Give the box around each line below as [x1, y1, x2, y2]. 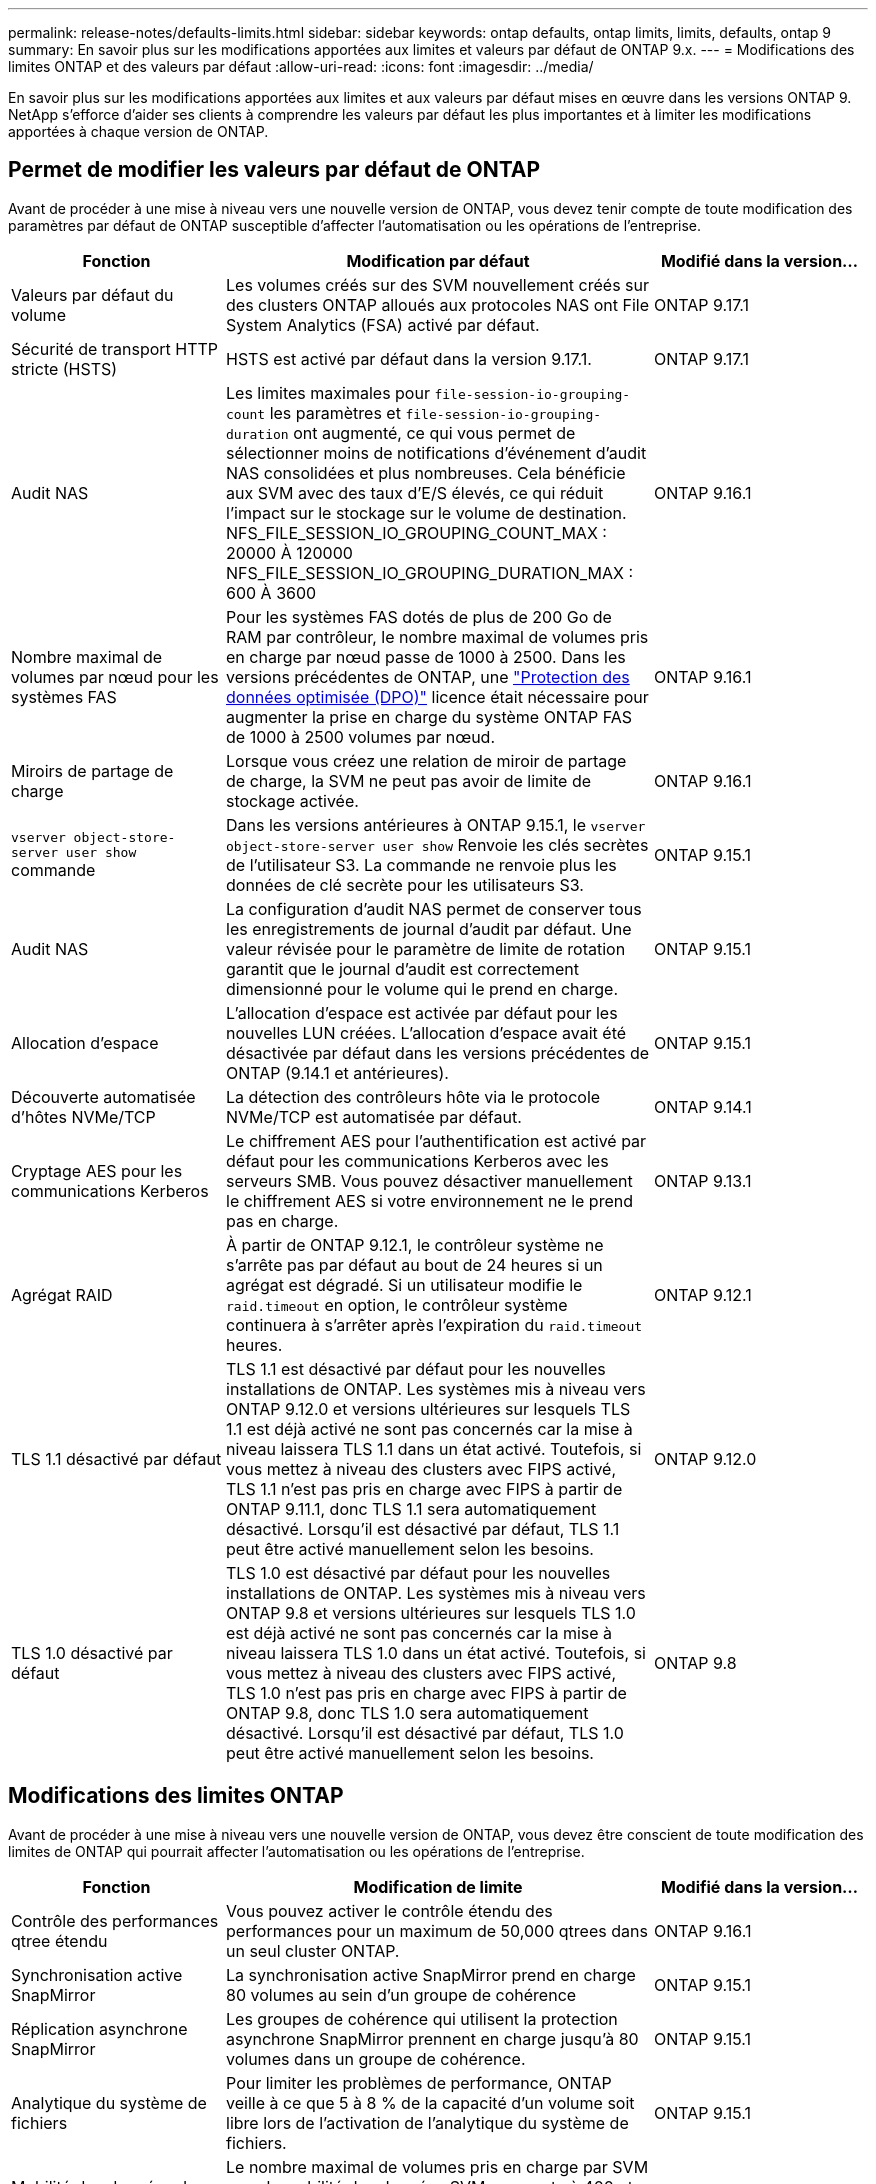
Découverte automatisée [11, 1086, 196, 1107]
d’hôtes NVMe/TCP [11, 1106, 156, 1127]
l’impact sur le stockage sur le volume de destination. [226, 502, 627, 523]
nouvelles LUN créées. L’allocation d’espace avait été [226, 1022, 627, 1043]
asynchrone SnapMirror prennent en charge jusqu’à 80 [226, 2028, 639, 2049]
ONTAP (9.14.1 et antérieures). [226, 1062, 449, 1083]
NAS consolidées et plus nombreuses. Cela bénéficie [226, 462, 626, 483]
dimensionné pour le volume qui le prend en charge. [226, 978, 618, 999]
